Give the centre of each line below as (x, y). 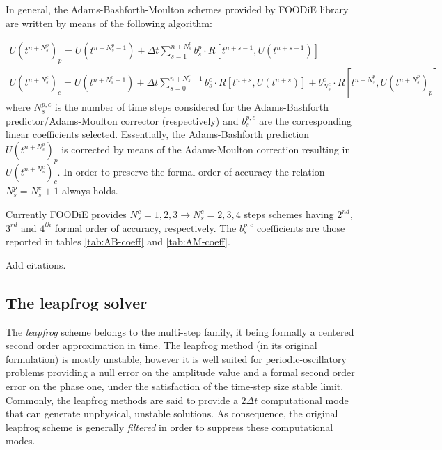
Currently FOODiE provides (66, 214)
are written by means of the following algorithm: (109, 23)
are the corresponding (305, 120)
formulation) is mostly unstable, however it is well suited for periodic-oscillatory (176, 358)
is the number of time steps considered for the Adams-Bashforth (191, 107)
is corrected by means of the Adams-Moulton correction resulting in (206, 149)
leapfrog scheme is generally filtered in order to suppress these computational (169, 427)
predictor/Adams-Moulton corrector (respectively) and (122, 120)
